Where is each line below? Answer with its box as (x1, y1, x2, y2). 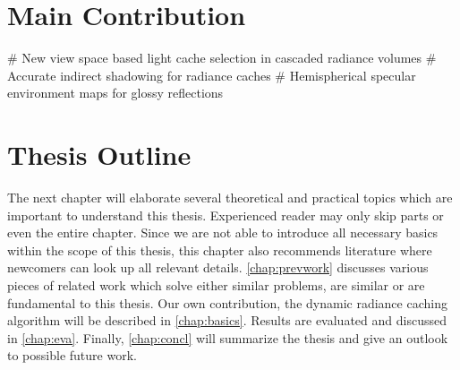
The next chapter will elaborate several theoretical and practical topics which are (7, 188, 453, 207)
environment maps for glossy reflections (7, 83, 224, 102)
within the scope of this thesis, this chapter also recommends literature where (7, 240, 432, 259)
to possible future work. (7, 346, 137, 365)
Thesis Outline (7, 136, 192, 173)
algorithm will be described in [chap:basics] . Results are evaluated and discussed (7, 311, 447, 330)
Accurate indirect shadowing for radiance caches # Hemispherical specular (7, 65, 416, 84)
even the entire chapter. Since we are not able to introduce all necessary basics (7, 223, 439, 242)
